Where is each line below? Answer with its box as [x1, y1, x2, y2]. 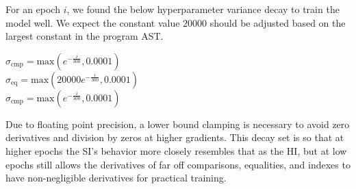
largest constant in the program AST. [5, 29, 164, 43]
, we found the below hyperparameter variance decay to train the [66, 2, 340, 16]
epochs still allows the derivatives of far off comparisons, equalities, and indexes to [5, 157, 351, 171]
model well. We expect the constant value [5, 15, 180, 29]
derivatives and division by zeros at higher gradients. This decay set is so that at [5, 130, 344, 144]
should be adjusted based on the [209, 15, 346, 29]
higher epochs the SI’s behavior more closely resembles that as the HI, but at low [5, 143, 347, 157]
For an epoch [5, 2, 60, 16]
